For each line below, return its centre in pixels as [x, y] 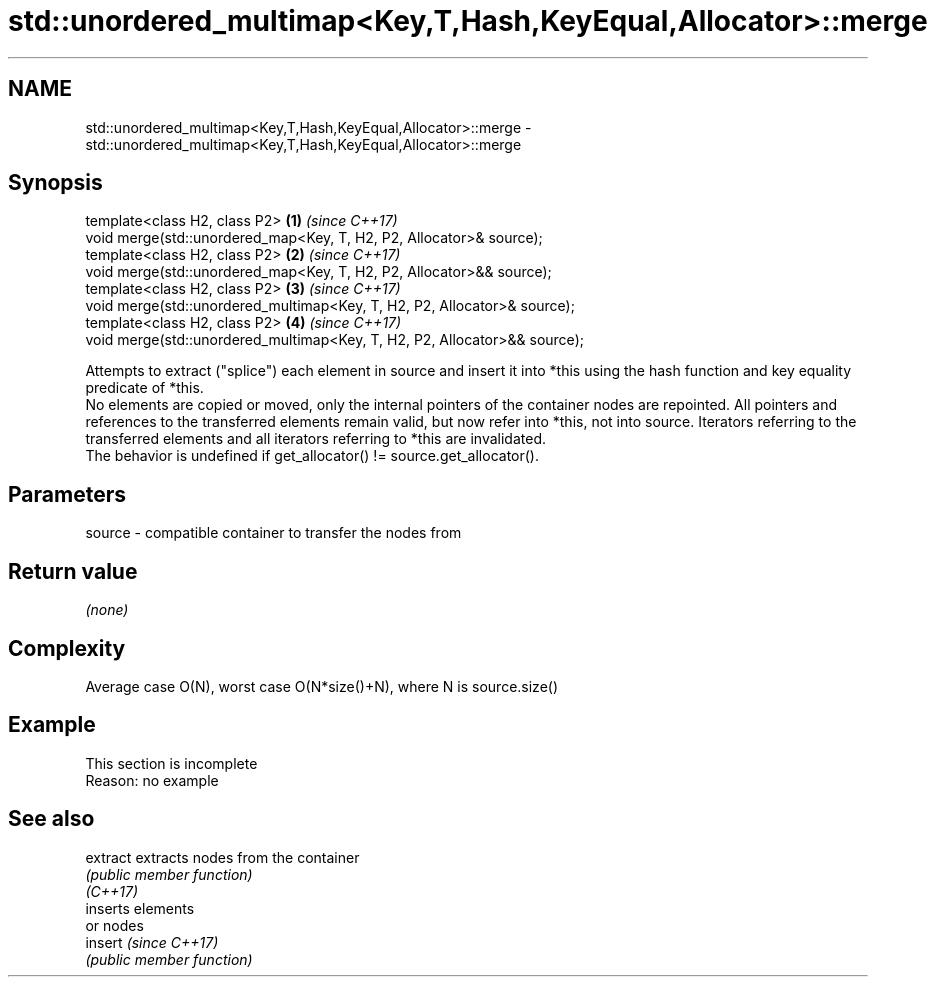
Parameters [67, 494]
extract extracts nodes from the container [222, 857]
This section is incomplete [171, 763]
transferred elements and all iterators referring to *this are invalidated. [315, 439]
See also [51, 819]
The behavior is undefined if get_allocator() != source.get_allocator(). [312, 456]
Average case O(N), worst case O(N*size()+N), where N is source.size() [322, 686]
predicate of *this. [144, 388]
